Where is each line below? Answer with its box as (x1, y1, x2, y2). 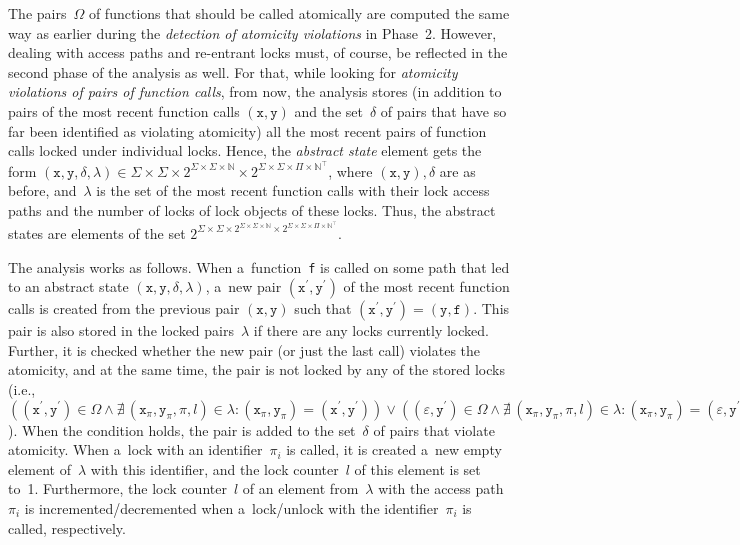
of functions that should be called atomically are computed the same (88, 3, 510, 23)
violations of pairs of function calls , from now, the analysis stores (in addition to (8, 81, 502, 102)
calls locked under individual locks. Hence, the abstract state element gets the (8, 140, 482, 161)
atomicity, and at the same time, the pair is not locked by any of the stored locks (8, 359, 505, 380)
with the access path (378, 478, 504, 499)
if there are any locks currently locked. (253, 320, 489, 341)
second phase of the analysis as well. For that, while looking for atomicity (8, 61, 458, 82)
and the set (294, 100, 363, 121)
